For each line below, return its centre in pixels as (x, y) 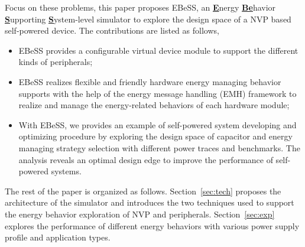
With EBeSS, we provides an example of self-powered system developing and (158, 124)
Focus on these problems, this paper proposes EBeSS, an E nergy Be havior (140, 7)
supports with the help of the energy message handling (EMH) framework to (158, 93)
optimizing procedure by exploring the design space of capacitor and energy (155, 136)
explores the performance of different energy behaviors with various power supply (152, 225)
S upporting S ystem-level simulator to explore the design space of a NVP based (148, 19)
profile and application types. (58, 237)
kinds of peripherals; (56, 62)
